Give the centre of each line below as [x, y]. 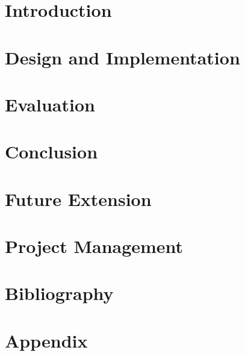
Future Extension [78, 198]
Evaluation [50, 104]
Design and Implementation [123, 57]
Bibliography [59, 293]
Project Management [94, 246]
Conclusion [51, 151]
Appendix [46, 340]
